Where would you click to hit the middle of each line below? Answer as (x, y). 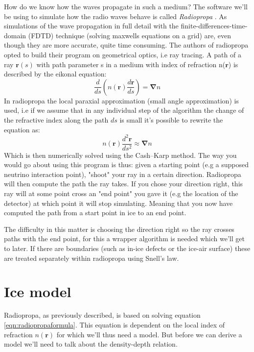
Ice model (38, 291)
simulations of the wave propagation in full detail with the (91, 26)
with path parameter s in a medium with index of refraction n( (131, 64)
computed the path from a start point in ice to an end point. (95, 213)
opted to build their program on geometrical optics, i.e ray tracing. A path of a (123, 54)
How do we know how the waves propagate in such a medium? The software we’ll (126, 6)
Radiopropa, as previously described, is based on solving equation (102, 315)
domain (15, 35)
